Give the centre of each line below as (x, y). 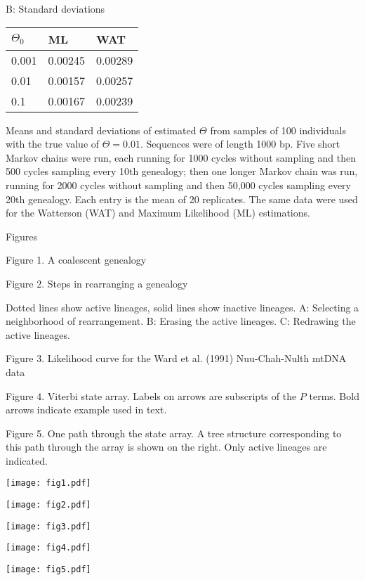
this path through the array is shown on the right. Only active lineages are (166, 447)
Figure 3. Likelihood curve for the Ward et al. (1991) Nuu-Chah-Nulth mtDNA (176, 358)
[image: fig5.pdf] (48, 570)
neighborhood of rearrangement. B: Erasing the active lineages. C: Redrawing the (181, 321)
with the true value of (53, 144)
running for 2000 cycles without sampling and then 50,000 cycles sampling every (178, 185)
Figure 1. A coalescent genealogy (76, 260)
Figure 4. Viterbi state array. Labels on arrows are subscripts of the (151, 395)
